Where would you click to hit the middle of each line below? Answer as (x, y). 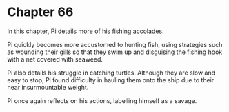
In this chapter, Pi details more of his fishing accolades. (86, 31)
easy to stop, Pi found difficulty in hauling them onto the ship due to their (111, 80)
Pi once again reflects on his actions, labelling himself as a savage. (102, 100)
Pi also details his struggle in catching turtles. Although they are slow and (111, 73)
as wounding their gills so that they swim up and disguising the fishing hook (115, 52)
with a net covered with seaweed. (55, 59)
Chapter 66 (40, 12)
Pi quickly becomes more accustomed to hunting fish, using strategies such (115, 44)
